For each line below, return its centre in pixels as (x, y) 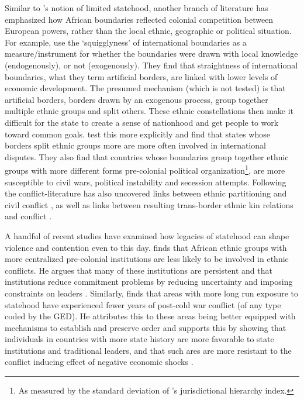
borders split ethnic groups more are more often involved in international (135, 145)
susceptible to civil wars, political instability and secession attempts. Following (146, 182)
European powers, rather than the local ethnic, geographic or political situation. (148, 31)
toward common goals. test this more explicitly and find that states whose (137, 134)
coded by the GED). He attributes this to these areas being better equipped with (150, 316)
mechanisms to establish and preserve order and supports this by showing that (146, 327)
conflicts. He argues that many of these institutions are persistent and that (139, 270)
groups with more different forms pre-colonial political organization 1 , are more (145, 169)
